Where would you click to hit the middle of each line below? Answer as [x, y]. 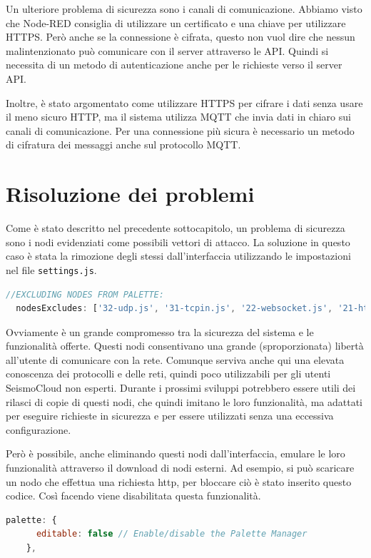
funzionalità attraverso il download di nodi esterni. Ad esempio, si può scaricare [180, 468]
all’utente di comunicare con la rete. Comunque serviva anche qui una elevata [175, 359]
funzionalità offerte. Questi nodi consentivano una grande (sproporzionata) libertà [185, 346]
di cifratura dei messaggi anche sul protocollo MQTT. [123, 144]
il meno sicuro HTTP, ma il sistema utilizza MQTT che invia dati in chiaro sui [178, 117]
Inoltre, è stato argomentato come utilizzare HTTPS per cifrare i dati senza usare [184, 102]
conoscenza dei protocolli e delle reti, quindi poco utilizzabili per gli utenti [168, 374]
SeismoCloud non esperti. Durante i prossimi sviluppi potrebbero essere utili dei [181, 388]
